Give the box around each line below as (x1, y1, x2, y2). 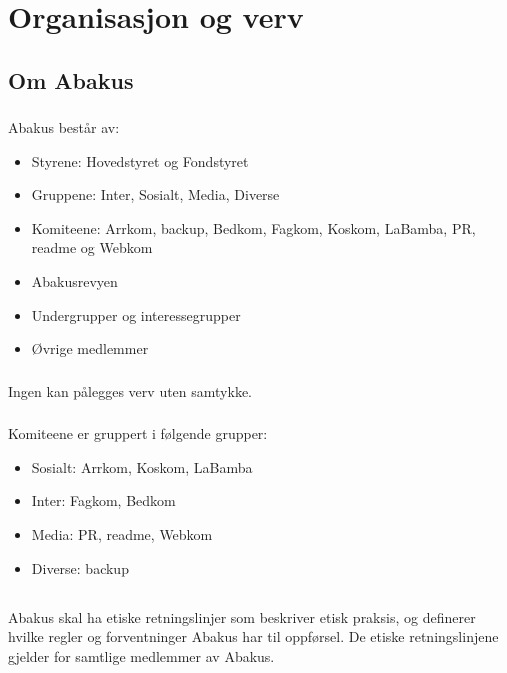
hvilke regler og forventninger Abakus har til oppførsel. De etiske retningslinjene (8, 626, 499, 647)
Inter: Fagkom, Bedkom (31, 490, 176, 511)
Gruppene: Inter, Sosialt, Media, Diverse (31, 184, 280, 205)
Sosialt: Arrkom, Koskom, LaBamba (31, 456, 253, 477)
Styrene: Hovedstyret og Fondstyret (31, 150, 249, 171)
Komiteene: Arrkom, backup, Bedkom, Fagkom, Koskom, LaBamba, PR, (31, 217, 476, 238)
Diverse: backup (31, 557, 129, 578)
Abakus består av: (8, 117, 120, 138)
